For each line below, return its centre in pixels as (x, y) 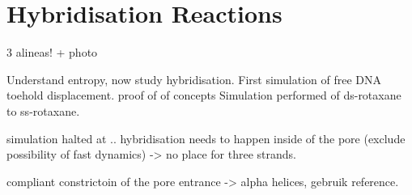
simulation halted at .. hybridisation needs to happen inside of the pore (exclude (206, 138)
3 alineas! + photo (52, 52)
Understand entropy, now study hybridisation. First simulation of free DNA (194, 79)
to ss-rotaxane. (43, 110)
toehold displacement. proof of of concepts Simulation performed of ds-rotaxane (204, 95)
